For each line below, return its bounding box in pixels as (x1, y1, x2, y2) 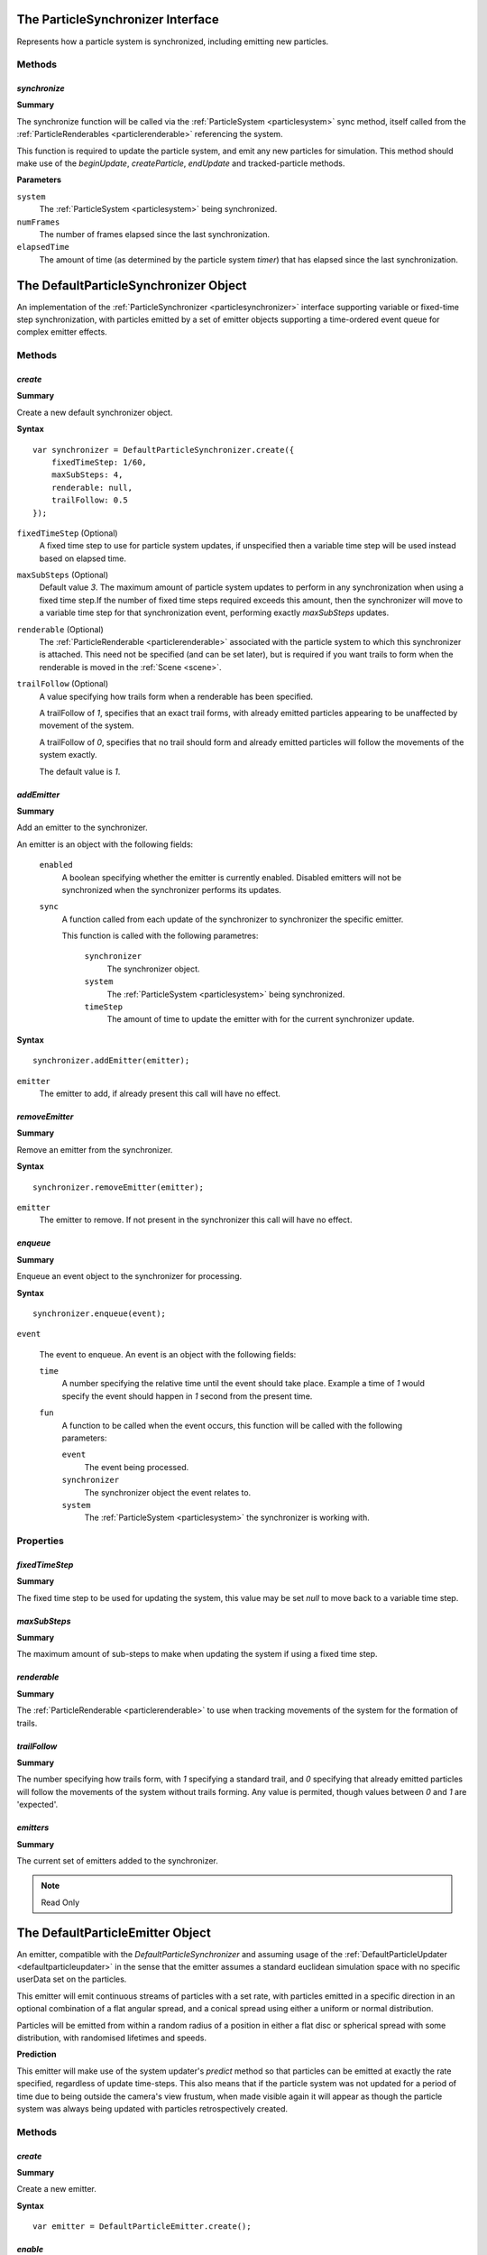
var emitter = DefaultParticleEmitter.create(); (32, 2222, 252, 2232)
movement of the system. (39, 720, 134, 731)
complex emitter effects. (16, 327, 107, 337)
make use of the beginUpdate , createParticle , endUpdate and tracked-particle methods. (16, 158, 345, 169)
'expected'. (16, 1799, 59, 1810)
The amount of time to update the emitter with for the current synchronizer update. (106, 1014, 415, 1025)
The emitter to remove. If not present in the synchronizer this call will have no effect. (39, 1214, 353, 1226)
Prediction (16, 2048, 57, 2060)
